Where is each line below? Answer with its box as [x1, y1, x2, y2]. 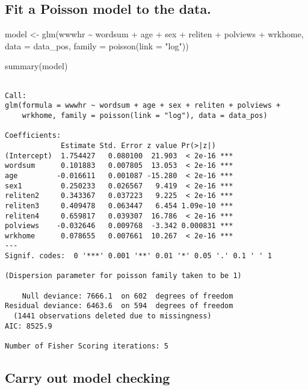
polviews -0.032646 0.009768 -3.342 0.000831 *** [5, 221, 233, 231]
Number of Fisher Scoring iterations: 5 [5, 342, 169, 351]
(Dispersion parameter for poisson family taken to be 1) [5, 271, 242, 280]
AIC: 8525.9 [5, 321, 52, 330]
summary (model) [5, 60, 68, 72]
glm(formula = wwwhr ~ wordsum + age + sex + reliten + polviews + [5, 101, 281, 110]
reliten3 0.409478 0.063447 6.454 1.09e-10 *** [5, 201, 233, 210]
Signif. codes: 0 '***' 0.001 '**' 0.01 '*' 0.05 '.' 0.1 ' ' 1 [5, 252, 272, 261]
